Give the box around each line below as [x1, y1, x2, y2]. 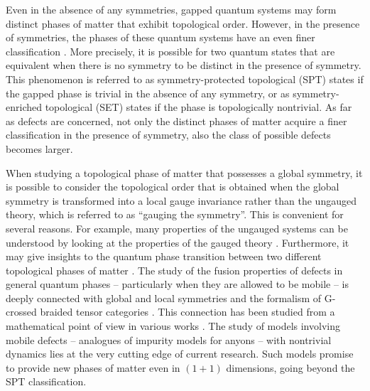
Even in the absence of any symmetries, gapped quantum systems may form [6, 2, 337, 16]
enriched [6, 100, 42, 114]
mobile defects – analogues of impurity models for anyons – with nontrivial [6, 332, 332, 347]
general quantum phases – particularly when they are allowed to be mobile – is [6, 277, 349, 291]
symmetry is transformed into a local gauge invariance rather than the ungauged [6, 193, 357, 208]
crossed [6, 304, 37, 319]
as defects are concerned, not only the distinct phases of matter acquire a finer [6, 113, 347, 128]
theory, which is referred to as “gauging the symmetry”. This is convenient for [6, 207, 344, 222]
